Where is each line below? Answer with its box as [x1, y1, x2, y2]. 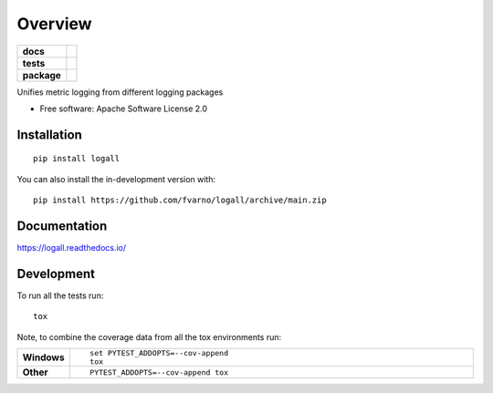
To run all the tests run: [16, 290, 104, 301]
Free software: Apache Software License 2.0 [39, 103, 208, 114]
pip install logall [33, 153, 121, 164]
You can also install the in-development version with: [16, 173, 216, 184]
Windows [22, 351, 65, 364]
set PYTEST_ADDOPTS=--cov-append [89, 348, 228, 358]
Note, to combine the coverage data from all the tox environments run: [16, 331, 282, 342]
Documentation [16, 218, 108, 233]
